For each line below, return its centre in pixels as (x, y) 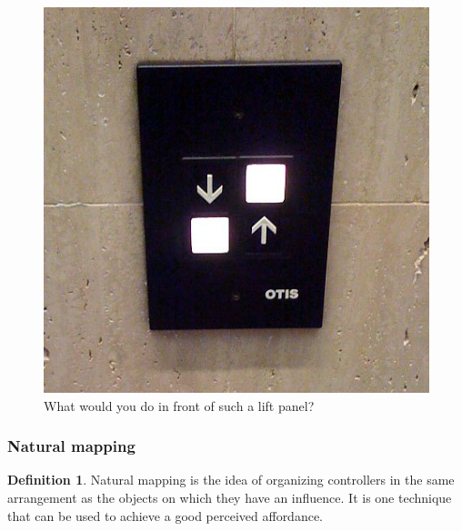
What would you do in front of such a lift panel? (179, 405)
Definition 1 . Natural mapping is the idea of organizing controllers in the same (231, 480)
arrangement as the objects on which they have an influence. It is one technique (230, 497)
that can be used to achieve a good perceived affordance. (166, 515)
